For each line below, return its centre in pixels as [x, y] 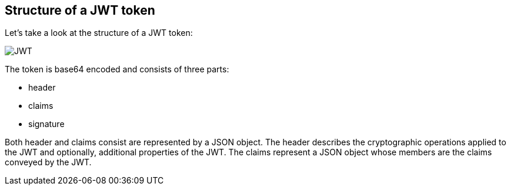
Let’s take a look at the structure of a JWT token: [99, 33]
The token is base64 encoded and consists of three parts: [117, 69]
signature [46, 124]
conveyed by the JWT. [48, 162]
